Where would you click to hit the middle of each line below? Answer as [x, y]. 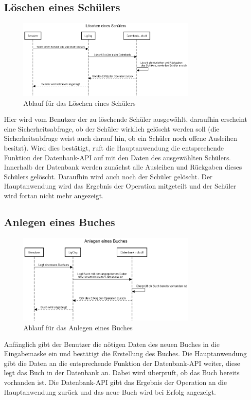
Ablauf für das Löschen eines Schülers [80, 103]
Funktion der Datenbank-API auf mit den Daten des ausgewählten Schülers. [117, 157]
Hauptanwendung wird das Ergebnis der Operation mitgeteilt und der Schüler [120, 186]
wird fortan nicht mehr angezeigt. [54, 196]
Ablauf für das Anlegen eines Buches [78, 327]
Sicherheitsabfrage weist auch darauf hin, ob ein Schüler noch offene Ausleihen [121, 138]
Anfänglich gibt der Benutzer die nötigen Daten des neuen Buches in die [112, 344]
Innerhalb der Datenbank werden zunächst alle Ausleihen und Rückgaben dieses [123, 167]
